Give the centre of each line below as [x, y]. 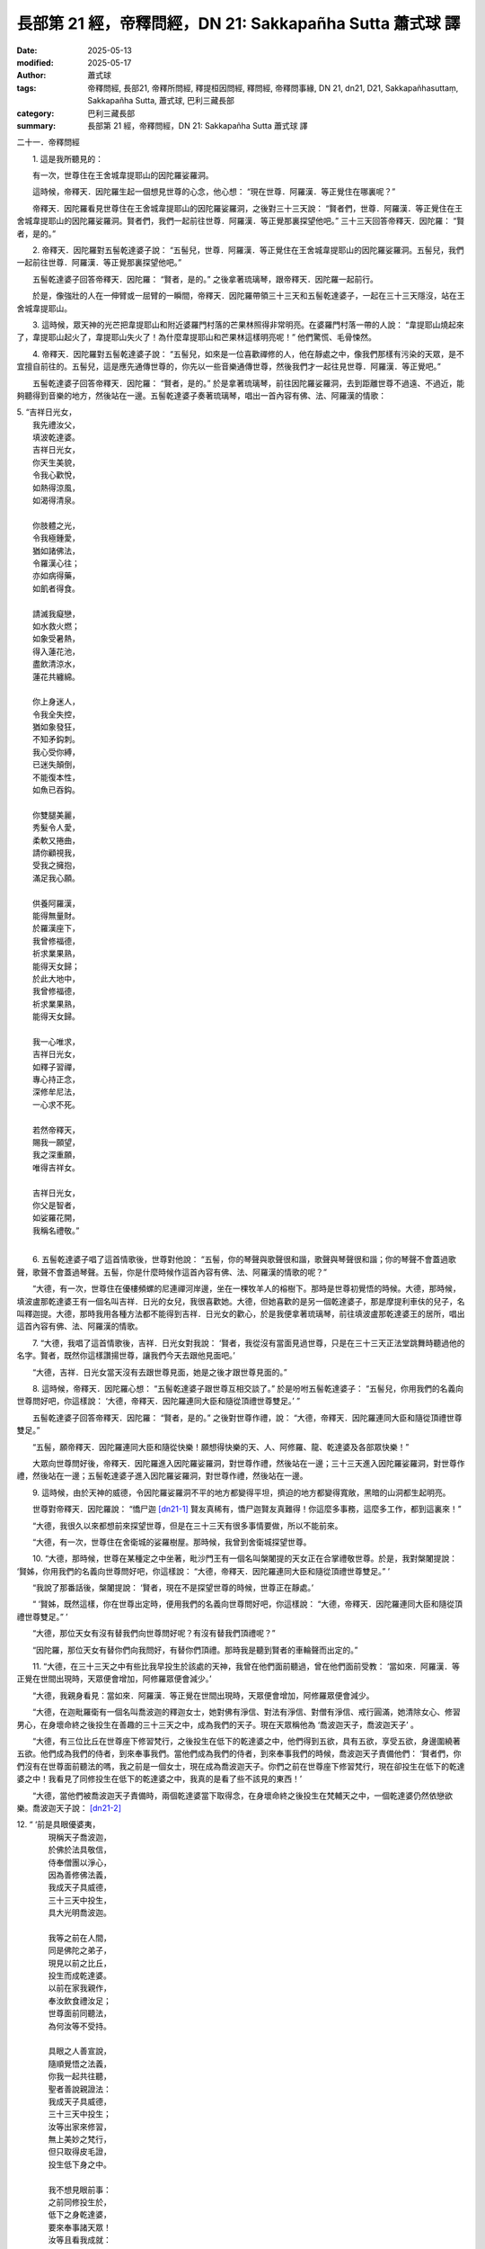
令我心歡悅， [56, 475]
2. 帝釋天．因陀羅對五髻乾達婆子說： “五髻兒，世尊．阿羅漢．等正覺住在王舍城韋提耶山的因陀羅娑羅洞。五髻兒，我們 [248, 250]
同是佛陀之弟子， [79, 1950]
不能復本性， [56, 777]
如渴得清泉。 [56, 500]
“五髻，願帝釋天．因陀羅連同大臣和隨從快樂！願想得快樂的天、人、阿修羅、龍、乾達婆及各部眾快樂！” [220, 1447]
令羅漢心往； [56, 563]
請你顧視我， [56, 852]
